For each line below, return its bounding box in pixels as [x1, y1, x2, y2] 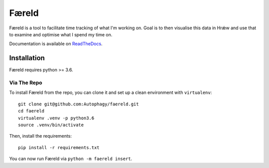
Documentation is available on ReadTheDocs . [9, 41, 103, 47]
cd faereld [18, 108, 45, 114]
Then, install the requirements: [9, 133, 72, 139]
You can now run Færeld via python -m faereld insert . [9, 156, 133, 162]
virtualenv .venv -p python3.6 [18, 115, 95, 121]
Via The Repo [9, 80, 42, 86]
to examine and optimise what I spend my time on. [9, 31, 113, 37]
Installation [9, 54, 45, 62]
